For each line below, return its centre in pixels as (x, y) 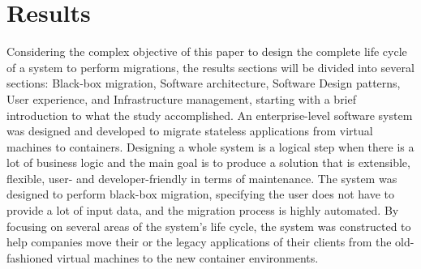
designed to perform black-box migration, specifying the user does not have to (201, 194)
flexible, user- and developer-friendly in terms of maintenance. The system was (202, 178)
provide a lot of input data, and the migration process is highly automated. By (203, 210)
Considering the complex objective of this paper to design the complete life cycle (207, 51)
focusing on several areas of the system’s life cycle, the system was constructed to (209, 226)
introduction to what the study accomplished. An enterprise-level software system (210, 115)
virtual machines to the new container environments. (187, 257)
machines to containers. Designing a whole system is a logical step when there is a (210, 146)
